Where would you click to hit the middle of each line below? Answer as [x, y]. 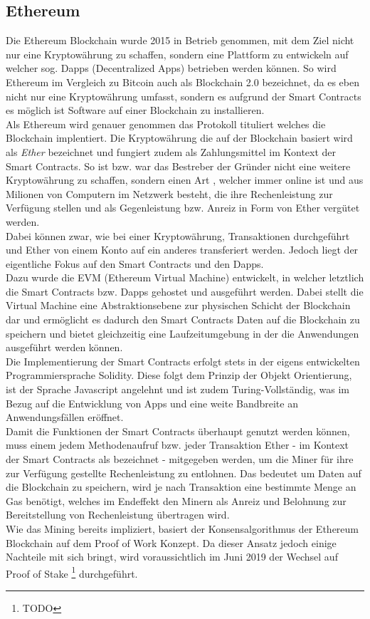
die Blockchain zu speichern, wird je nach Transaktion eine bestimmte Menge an [181, 487]
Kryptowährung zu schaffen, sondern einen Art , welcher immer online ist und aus [185, 180]
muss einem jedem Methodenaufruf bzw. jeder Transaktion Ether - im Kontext [178, 445]
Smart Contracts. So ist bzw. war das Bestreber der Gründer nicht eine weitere [178, 166]
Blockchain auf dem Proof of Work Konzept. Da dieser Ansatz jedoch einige [171, 542]
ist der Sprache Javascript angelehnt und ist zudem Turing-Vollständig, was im [178, 389]
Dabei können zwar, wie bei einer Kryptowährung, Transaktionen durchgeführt [178, 235]
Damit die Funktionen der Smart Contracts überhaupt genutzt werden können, [178, 431]
